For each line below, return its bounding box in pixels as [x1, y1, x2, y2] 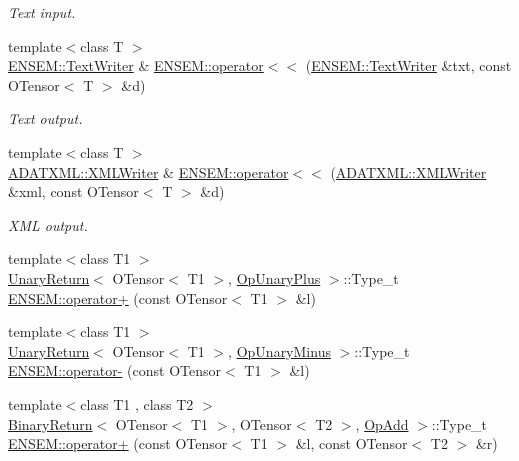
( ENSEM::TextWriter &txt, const [305, 55, 512, 76]
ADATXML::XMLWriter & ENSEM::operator [8, 161, 289, 182]
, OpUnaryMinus [228, 340, 331, 361]
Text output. [8, 108, 83, 129]
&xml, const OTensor [8, 181, 139, 202]
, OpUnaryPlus [228, 267, 321, 288]
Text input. [8, 2, 76, 22]
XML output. [8, 214, 88, 235]
